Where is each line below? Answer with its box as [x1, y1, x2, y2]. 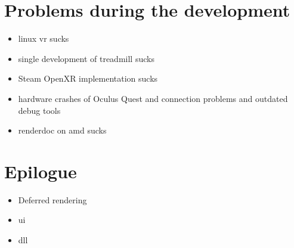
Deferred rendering [18, 193, 87, 206]
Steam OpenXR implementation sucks [18, 72, 158, 85]
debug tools [18, 104, 61, 116]
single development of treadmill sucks [18, 52, 154, 64]
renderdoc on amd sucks [18, 124, 107, 137]
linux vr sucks [18, 32, 69, 45]
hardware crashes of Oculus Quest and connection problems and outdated [18, 92, 288, 104]
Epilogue [4, 159, 77, 183]
